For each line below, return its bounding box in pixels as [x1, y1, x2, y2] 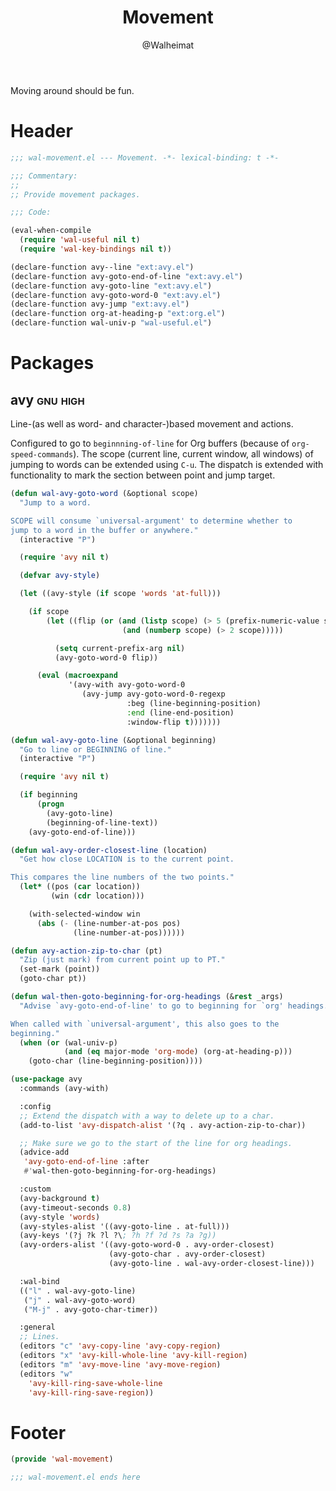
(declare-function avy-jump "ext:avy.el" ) [10, 299, 190, 310]
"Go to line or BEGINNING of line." [19, 744, 172, 755]
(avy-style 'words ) [19, 1212, 101, 1222]
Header [10, 120, 73, 143]
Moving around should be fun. [10, 84, 135, 96]
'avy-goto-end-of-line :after [23, 1157, 150, 1167]
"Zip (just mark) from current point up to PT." [19, 955, 226, 965]
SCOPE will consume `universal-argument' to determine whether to [10, 516, 293, 526]
